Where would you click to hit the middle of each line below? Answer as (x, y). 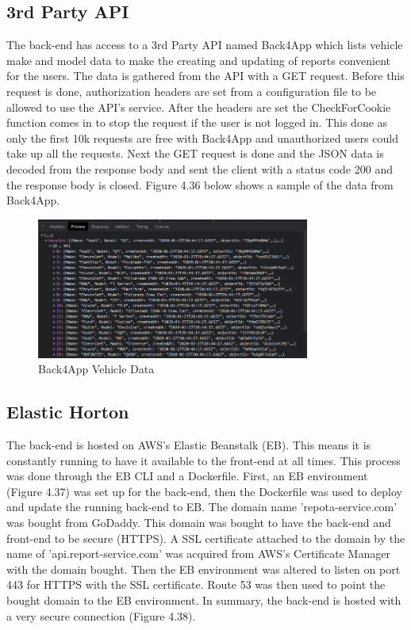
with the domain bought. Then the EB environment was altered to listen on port (204, 569)
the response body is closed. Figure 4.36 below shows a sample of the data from (200, 184)
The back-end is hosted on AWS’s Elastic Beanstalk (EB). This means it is (189, 445)
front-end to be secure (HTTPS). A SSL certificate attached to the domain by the (206, 538)
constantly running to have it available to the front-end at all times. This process (204, 460)
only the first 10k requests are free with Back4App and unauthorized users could (202, 137)
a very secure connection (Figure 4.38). (101, 615)
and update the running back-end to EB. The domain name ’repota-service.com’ (202, 507)
